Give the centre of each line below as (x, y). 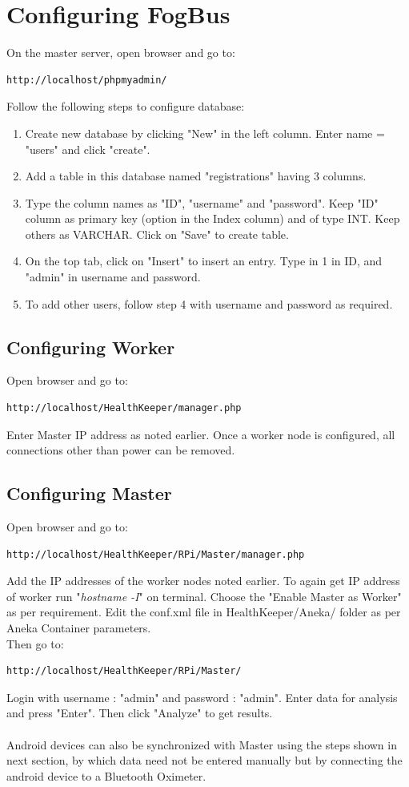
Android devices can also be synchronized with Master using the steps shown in (202, 744)
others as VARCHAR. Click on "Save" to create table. (157, 234)
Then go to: (35, 643)
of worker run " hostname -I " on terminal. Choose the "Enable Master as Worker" (204, 596)
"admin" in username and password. (113, 277)
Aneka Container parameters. (79, 628)
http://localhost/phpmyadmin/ (87, 80)
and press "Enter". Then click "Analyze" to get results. (140, 713)
